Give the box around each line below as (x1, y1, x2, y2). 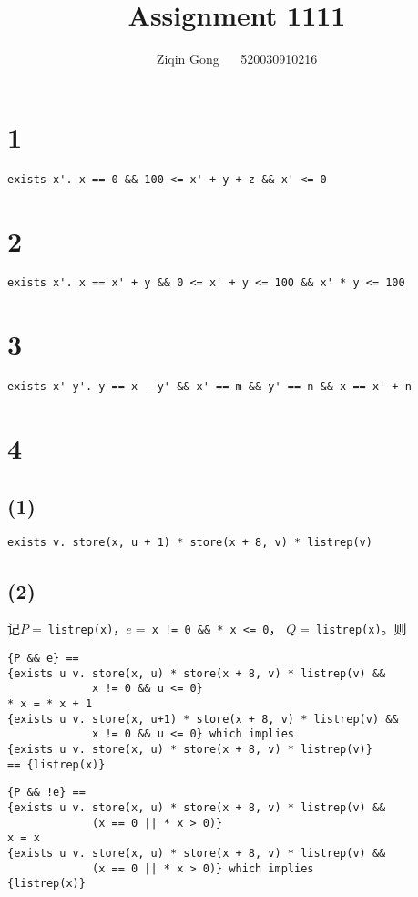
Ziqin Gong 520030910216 (156, 49, 318, 68)
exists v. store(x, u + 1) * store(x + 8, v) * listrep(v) (7, 536, 372, 550)
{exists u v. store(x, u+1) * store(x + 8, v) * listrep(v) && (7, 712, 399, 726)
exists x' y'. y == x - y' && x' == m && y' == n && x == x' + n (7, 380, 412, 394)
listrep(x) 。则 (315, 619, 407, 638)
